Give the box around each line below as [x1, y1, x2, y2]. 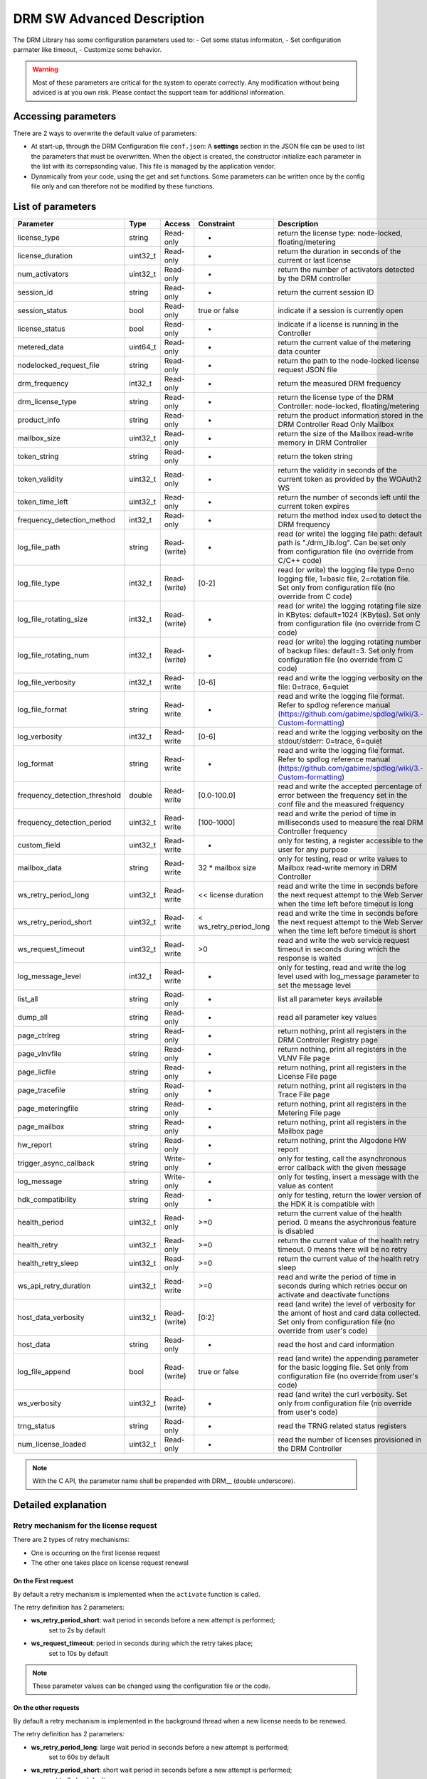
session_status [17, 305, 68, 315]
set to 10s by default [48, 1649, 108, 1657]
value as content [278, 1181, 334, 1191]
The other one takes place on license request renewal [31, 1558, 189, 1567]
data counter [278, 346, 321, 356]
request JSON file [278, 364, 337, 374]
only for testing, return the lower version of [278, 1190, 422, 1200]
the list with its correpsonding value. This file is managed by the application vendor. [31, 162, 276, 171]
